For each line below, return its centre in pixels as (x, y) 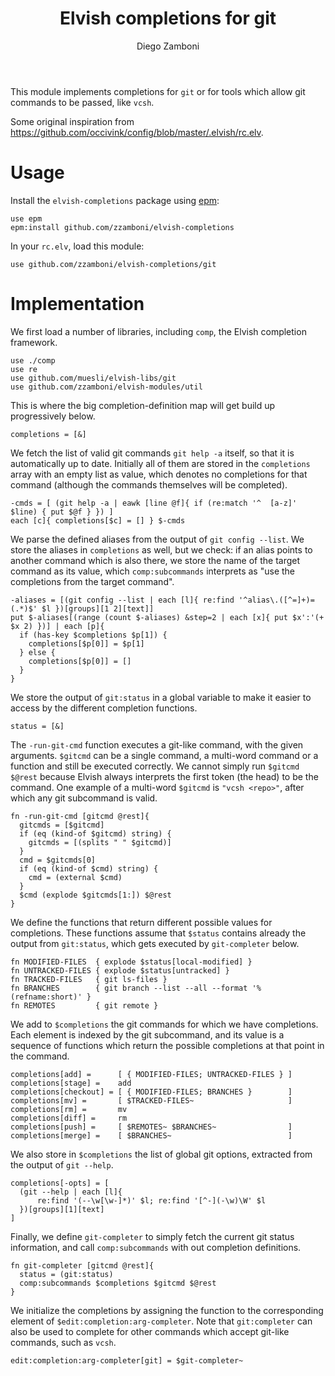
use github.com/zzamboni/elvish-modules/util (106, 387)
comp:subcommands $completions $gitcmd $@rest (118, 1283)
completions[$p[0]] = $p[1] (86, 643)
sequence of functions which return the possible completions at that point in (167, 1045)
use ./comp (33, 360)
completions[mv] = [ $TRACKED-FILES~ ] (151, 1100)
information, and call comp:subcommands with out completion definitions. (156, 1247)
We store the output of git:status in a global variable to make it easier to (161, 697)
